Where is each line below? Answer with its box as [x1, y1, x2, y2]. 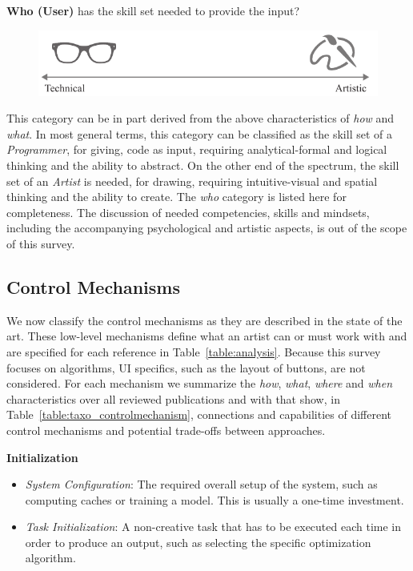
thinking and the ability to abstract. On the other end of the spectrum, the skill [6, 157, 399, 173]
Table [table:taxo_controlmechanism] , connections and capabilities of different [6, 406, 392, 423]
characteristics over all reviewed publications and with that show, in [6, 390, 340, 407]
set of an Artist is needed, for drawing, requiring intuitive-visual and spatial [6, 172, 378, 189]
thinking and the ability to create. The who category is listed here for [6, 188, 347, 205]
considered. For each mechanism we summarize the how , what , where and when [6, 375, 393, 392]
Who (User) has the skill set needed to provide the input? [6, 2, 300, 18]
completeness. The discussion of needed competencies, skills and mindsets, [6, 203, 370, 220]
